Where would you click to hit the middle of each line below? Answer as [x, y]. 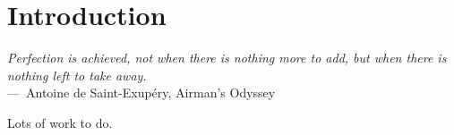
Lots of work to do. [60, 122]
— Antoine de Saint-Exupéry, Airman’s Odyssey [141, 93]
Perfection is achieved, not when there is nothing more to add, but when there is [227, 58]
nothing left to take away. [77, 75]
